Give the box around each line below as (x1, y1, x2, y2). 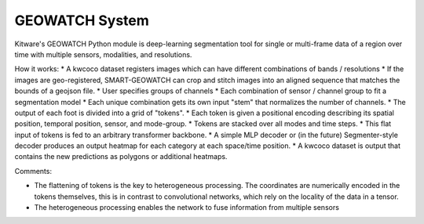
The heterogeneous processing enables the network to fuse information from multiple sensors (34, 203, 339, 212)
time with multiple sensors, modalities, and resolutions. (14, 49, 192, 59)
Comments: (14, 166, 53, 175)
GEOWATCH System (14, 12, 149, 29)
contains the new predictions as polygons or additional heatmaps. (14, 152, 228, 161)
